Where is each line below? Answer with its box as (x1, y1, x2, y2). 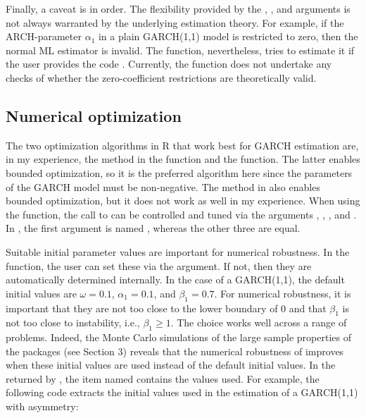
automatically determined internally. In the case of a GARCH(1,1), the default (6, 272, 345, 287)
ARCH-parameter (6, 29, 82, 44)
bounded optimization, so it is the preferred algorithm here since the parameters (6, 165, 353, 180)
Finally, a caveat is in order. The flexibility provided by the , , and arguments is (6, 1, 351, 16)
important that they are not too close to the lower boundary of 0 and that (6, 300, 327, 315)
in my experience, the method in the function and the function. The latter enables (6, 152, 360, 166)
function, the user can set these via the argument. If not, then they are (6, 258, 312, 273)
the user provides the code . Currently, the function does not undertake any (6, 56, 332, 71)
